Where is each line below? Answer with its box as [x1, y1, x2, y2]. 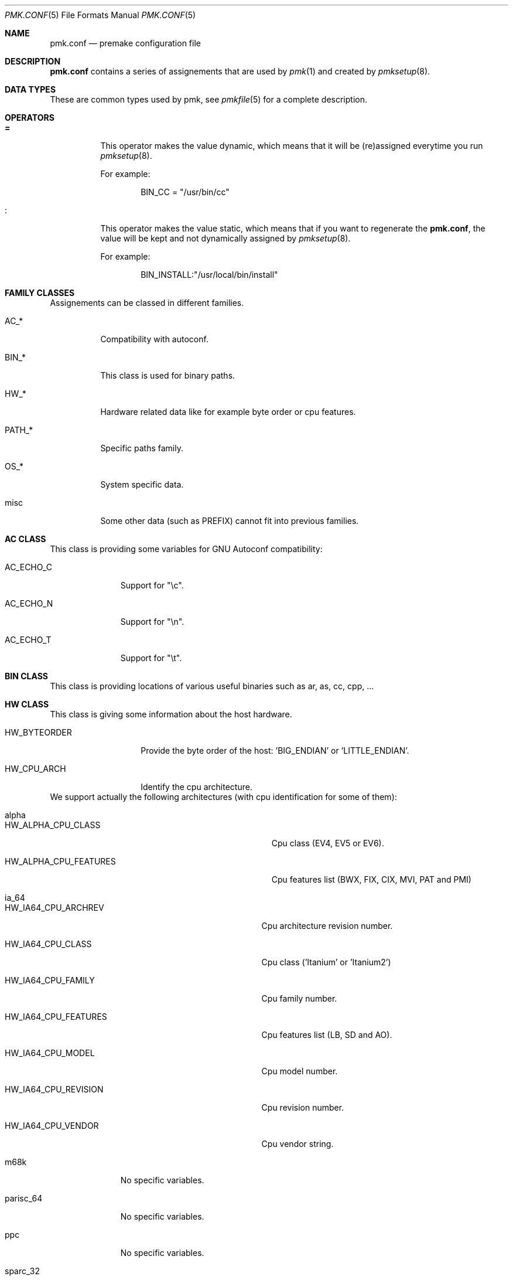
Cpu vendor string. [261, 1139, 334, 1149]
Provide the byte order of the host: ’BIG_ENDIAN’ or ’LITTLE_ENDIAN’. [141, 745, 409, 755]
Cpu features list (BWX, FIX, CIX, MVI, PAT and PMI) [271, 874, 471, 884]
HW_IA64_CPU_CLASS [5, 939, 92, 949]
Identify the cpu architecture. [141, 782, 252, 792]
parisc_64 [5, 1193, 43, 1203]
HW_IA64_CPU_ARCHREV [5, 903, 104, 913]
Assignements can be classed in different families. [50, 298, 244, 308]
